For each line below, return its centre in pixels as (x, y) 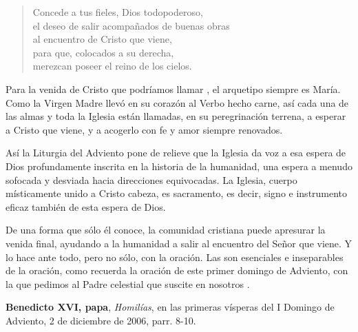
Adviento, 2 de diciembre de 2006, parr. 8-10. (101, 320)
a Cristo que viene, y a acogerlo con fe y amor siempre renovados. (144, 129)
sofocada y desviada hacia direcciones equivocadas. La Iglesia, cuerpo (151, 179)
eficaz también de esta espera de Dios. (86, 206)
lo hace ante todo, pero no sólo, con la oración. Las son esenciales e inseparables (175, 257)
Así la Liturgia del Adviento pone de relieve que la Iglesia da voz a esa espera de (176, 153)
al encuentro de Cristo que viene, (102, 39)
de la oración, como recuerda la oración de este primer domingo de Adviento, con (177, 270)
